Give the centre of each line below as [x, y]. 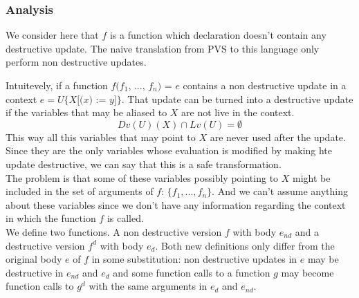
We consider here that [52, 35]
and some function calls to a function [192, 272]
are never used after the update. [278, 137]
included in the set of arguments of [80, 191]
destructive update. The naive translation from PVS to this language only [163, 48]
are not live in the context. [238, 112]
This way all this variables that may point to [101, 137]
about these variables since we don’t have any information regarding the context [176, 204]
